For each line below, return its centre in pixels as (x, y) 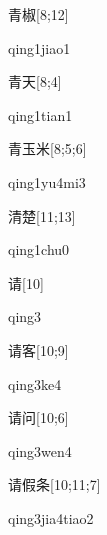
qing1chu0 (39, 249)
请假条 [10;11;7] (54, 484)
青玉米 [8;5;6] (47, 148)
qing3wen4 (40, 450)
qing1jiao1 (39, 47)
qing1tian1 (40, 114)
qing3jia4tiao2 (51, 517)
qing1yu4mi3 (47, 181)
